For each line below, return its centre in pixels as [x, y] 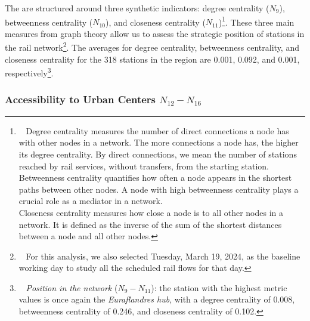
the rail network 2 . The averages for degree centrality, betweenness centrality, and [152, 47]
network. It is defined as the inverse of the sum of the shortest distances [150, 224]
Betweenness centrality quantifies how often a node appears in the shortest [155, 178]
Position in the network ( [72, 287]
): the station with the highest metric [219, 287]
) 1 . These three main [256, 21]
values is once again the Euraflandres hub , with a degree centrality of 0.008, [157, 299]
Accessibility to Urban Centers [80, 99]
